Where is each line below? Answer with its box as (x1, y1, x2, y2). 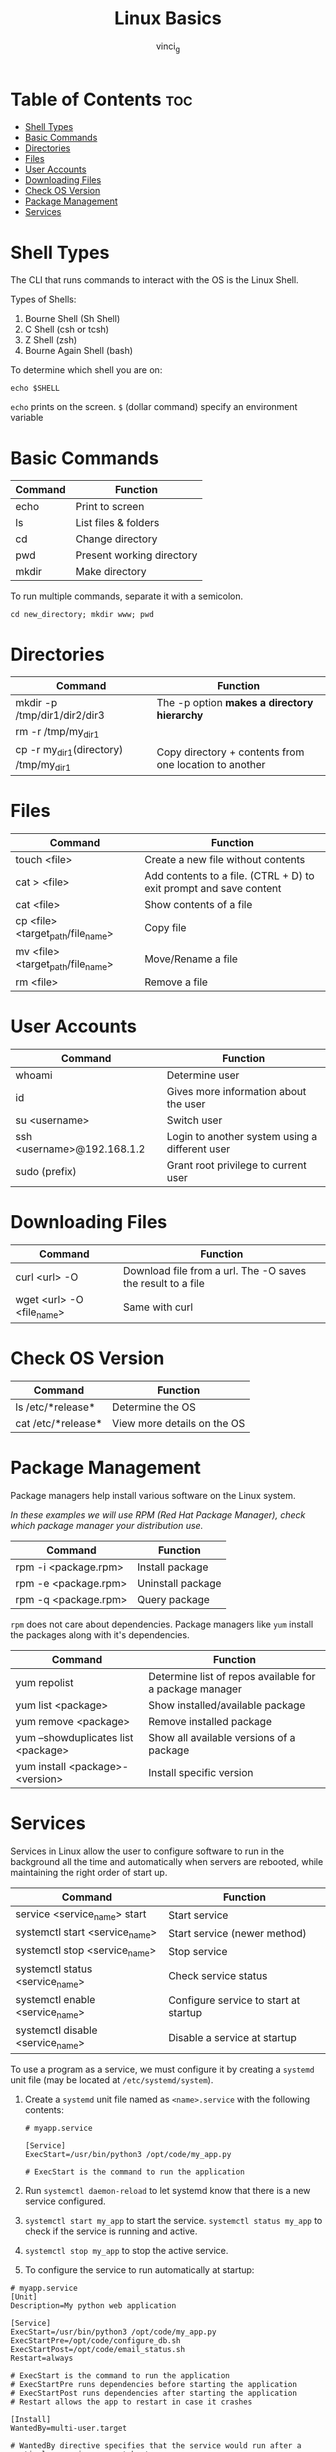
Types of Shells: (10, 293, 77, 306)
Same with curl (123, 1300, 193, 1314)
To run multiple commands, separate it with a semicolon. (10, 590, 244, 602)
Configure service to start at (168, 1993, 301, 2007)
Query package (136, 1593, 210, 1607)
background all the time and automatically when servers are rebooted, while (10, 1856, 324, 1868)
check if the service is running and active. (24, 2225, 198, 2237)
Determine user (166, 1068, 240, 1082)
